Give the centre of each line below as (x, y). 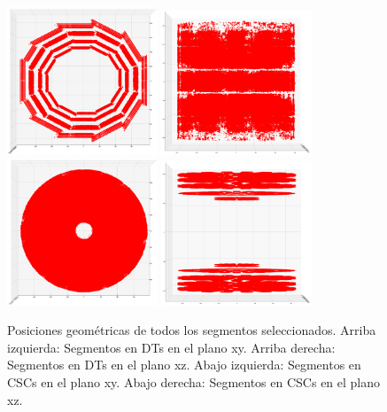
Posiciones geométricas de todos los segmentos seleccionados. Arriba (192, 330)
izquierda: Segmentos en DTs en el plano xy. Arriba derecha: (171, 347)
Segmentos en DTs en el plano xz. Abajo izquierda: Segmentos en (184, 365)
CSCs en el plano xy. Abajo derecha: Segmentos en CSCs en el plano (194, 382)
